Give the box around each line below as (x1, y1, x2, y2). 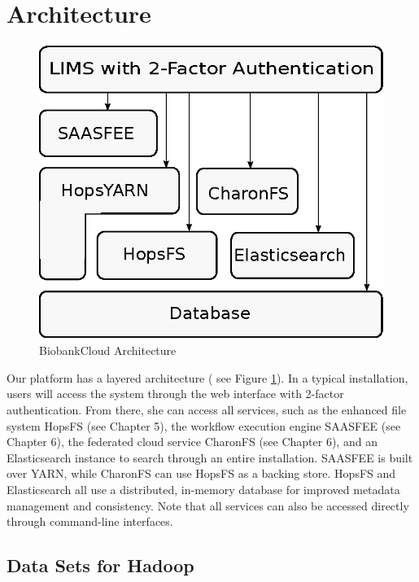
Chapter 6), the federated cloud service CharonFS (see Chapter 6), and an (7, 433, 378, 450)
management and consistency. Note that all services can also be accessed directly (7, 497, 409, 514)
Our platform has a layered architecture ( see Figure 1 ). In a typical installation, (7, 369, 408, 386)
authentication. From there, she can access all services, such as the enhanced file (7, 400, 407, 418)
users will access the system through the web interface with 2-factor (7, 385, 344, 402)
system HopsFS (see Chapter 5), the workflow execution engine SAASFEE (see (7, 417, 401, 434)
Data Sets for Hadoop (7, 553, 194, 578)
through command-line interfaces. (7, 513, 173, 530)
